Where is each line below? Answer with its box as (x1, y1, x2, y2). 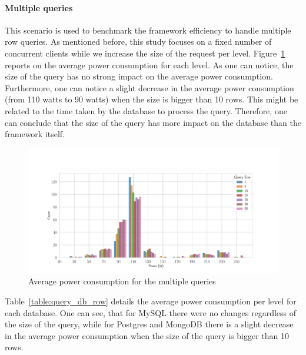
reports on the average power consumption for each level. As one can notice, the (5, 58, 294, 71)
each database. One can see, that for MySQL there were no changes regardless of (5, 306, 296, 318)
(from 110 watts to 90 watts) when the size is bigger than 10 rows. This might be (5, 93, 298, 105)
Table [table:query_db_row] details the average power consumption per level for (5, 294, 297, 307)
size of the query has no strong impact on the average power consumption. (5, 70, 273, 82)
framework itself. (5, 128, 65, 140)
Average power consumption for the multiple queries (28, 275, 216, 287)
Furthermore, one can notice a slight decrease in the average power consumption (5, 81, 294, 94)
